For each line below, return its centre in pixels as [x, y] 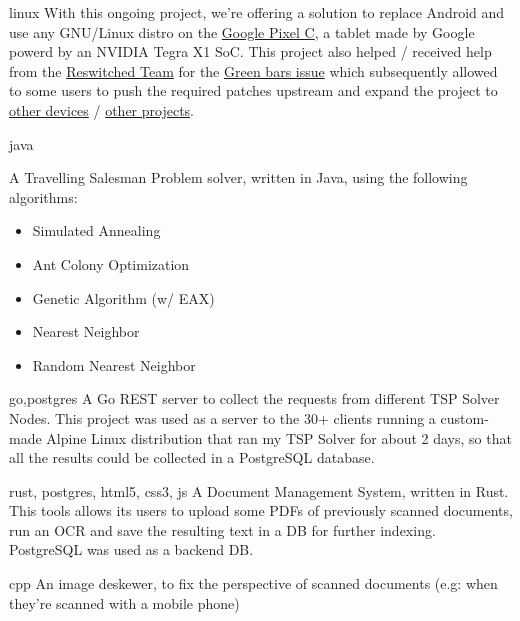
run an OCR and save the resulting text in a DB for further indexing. [222, 529]
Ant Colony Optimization [111, 263]
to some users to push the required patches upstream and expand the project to [253, 90]
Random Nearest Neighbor [114, 364]
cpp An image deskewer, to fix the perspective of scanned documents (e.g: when [253, 583]
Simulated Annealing [96, 230]
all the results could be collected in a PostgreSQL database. [192, 457]
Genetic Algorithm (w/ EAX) [123, 297]
